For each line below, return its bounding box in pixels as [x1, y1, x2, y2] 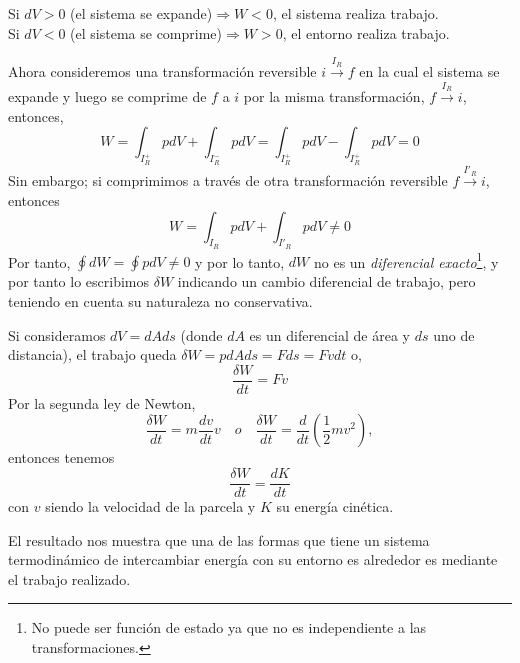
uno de [433, 324, 475, 345]
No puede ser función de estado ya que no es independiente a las [31, 617, 427, 638]
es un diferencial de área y [249, 324, 410, 345]
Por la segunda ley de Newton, [8, 392, 196, 413]
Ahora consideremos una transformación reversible [8, 61, 317, 82]
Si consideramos [8, 324, 106, 345]
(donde [180, 324, 223, 345]
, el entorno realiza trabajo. [282, 22, 450, 43]
